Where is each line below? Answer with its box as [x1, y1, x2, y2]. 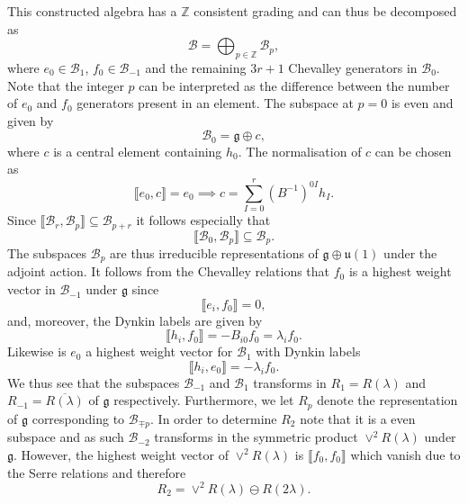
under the [383, 244, 437, 263]
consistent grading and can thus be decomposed [193, 2, 457, 20]
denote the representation [317, 391, 458, 409]
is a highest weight [348, 262, 452, 281]
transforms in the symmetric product [154, 427, 358, 446]
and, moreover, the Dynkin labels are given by [7, 310, 263, 329]
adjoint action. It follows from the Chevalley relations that [7, 262, 330, 281]
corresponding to [31, 409, 125, 427]
